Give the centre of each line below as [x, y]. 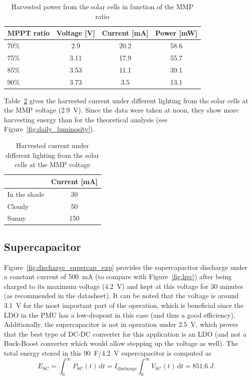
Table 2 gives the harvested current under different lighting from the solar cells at [126, 100]
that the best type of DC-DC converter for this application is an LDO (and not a [125, 333]
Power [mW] [176, 33]
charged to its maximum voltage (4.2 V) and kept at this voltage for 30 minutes [124, 286]
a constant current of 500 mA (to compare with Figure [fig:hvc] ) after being [118, 276]
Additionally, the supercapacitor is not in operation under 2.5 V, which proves [121, 324]
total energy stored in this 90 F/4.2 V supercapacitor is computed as [108, 352]
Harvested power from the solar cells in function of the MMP [102, 6]
